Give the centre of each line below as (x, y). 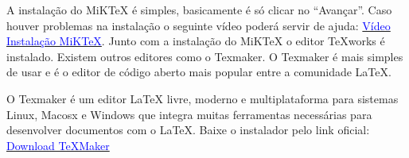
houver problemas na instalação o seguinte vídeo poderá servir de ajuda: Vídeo (199, 25)
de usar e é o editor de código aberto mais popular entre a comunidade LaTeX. (199, 72)
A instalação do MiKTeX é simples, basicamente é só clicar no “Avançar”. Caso (199, 10)
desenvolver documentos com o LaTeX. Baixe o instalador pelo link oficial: (188, 130)
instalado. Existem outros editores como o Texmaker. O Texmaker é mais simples (205, 56)
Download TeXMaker (58, 145)
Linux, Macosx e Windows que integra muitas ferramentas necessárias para (189, 114)
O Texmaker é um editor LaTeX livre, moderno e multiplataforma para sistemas (203, 98)
